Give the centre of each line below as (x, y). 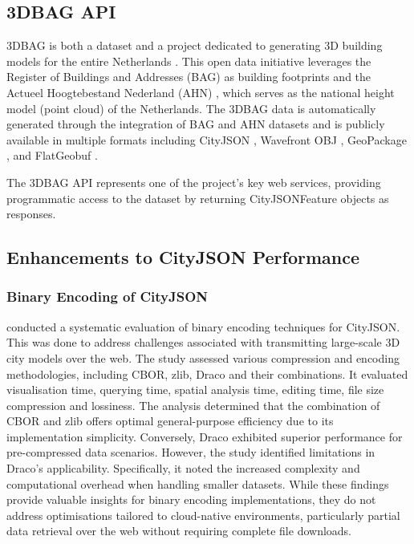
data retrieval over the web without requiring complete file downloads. (179, 531)
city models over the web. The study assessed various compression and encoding (203, 357)
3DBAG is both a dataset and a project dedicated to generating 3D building (195, 45)
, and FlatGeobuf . (52, 155)
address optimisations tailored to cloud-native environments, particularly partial (203, 515)
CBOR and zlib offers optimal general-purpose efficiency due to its (170, 421)
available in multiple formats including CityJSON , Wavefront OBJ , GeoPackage (207, 139)
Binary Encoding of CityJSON (108, 296)
